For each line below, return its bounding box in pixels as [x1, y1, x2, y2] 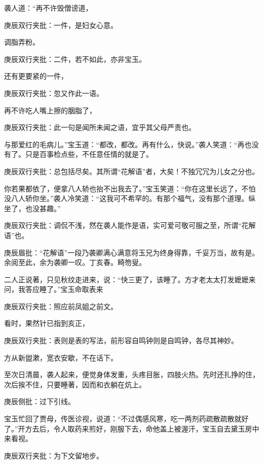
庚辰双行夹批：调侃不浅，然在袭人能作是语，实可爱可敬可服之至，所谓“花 [4, 220, 249, 230]
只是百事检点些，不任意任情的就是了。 [25, 149, 153, 159]
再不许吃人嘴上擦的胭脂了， [4, 105, 96, 115]
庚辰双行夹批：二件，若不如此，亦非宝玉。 [4, 53, 146, 64]
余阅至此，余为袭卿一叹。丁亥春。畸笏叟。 [4, 257, 146, 268]
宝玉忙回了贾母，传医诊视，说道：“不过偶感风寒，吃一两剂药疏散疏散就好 [4, 413, 249, 424]
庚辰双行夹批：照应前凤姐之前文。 [4, 301, 118, 311]
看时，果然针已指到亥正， [4, 318, 89, 328]
